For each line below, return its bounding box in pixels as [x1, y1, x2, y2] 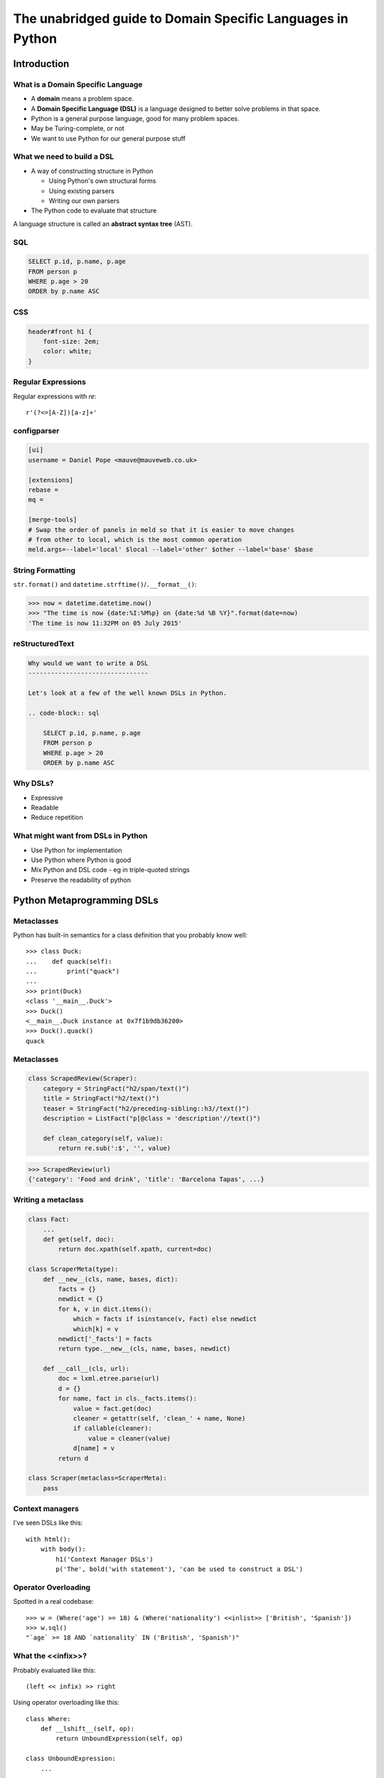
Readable [31, 804, 59, 812]
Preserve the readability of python [31, 875, 132, 884]
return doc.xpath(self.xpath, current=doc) [58, 1245, 213, 1253]
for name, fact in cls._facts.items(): [58, 1395, 197, 1402]
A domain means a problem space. [31, 95, 134, 103]
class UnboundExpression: [26, 1755, 117, 1763]
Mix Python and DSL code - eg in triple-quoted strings [31, 866, 190, 874]
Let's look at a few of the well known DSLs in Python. [28, 689, 228, 697]
